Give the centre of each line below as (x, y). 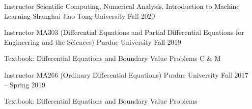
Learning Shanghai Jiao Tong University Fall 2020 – (82, 15)
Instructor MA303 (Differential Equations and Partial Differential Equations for (124, 32)
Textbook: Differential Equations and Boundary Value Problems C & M (112, 58)
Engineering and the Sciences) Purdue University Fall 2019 (93, 41)
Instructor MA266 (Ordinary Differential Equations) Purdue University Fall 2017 (126, 74)
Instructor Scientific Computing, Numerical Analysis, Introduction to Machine (122, 6)
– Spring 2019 (25, 84)
